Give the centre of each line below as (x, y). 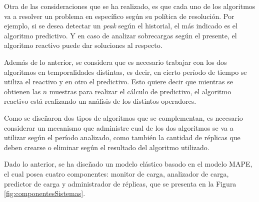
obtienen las (22, 91)
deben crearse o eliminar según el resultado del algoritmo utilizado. (107, 147)
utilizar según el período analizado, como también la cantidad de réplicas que (122, 137)
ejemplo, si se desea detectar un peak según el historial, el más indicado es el (121, 26)
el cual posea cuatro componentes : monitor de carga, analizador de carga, (116, 173)
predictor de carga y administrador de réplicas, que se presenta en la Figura (120, 183)
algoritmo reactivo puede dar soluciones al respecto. (83, 45)
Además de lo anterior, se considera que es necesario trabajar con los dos (115, 62)
